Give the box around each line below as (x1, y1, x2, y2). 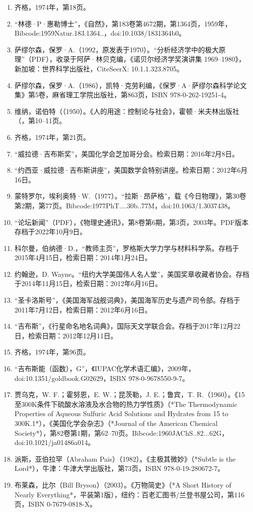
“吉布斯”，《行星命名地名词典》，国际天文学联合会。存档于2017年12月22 (14, 321, 241, 331)
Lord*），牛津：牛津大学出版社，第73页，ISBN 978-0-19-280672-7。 (14, 463, 225, 473)
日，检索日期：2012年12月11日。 (14, 330, 117, 340)
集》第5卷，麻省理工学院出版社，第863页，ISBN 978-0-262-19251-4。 (14, 89, 231, 100)
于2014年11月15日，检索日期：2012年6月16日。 (14, 278, 162, 289)
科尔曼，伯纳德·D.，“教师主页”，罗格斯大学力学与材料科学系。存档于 (14, 243, 239, 253)
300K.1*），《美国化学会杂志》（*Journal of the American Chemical (14, 418, 218, 428)
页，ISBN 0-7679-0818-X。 (14, 499, 97, 509)
